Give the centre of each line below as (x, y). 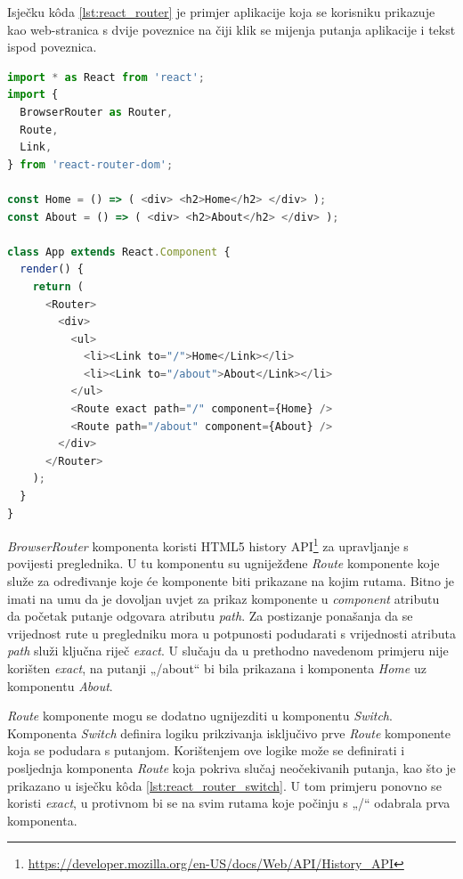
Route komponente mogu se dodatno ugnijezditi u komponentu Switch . (200, 716)
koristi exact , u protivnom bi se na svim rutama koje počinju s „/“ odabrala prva (229, 803)
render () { (52, 269)
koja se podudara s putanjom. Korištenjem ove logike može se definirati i (206, 750)
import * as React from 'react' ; (106, 77)
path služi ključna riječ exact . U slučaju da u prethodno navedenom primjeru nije (228, 651)
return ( (58, 286)
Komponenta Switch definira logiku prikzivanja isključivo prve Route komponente (229, 732)
